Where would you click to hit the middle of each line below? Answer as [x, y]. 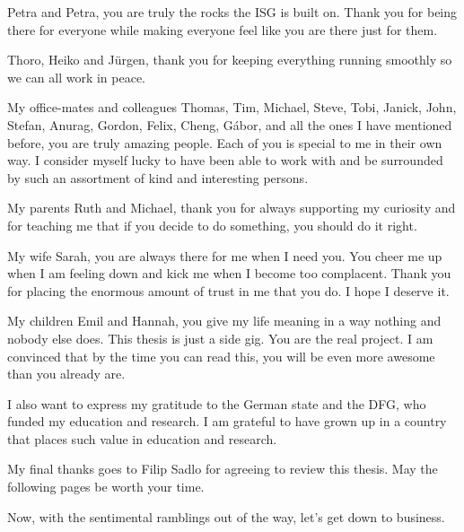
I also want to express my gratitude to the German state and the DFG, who [217, 403]
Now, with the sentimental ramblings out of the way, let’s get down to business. [226, 516]
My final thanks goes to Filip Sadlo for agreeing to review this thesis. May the [223, 469]
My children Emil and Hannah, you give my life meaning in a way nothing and [224, 321]
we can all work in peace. [77, 77]
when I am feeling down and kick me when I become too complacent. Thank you [229, 273]
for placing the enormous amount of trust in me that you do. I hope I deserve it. [228, 290]
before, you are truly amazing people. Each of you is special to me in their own [225, 142]
